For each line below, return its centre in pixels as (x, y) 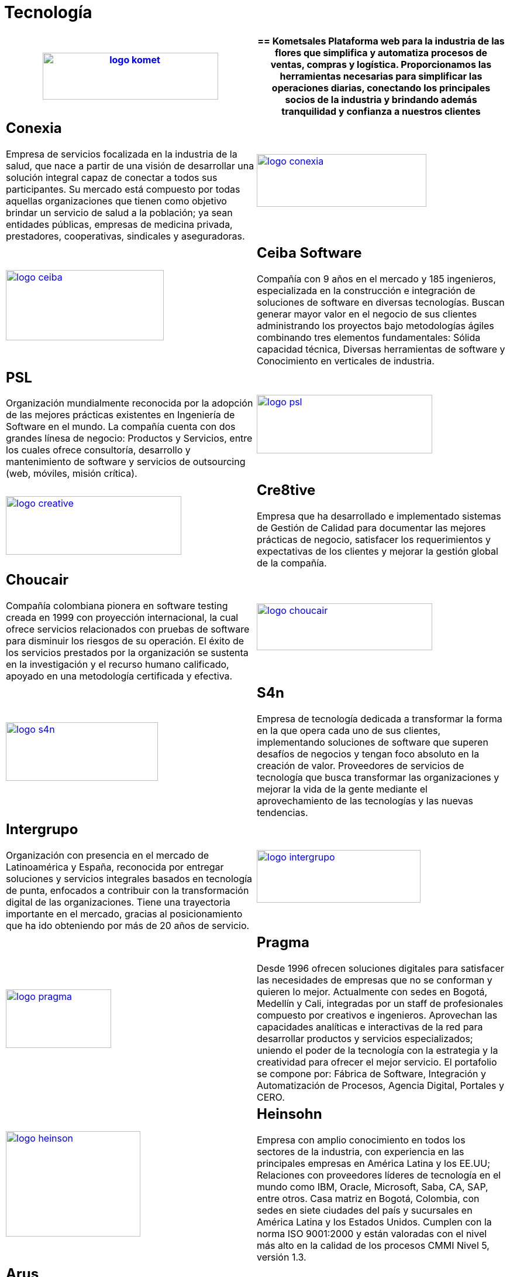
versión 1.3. (282, 1257)
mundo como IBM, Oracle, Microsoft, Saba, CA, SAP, (373, 1186)
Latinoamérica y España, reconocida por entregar (115, 867)
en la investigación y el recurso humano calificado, (118, 665)
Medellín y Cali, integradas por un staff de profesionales (380, 1003)
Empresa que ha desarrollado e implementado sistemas (379, 516)
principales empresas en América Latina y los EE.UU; (373, 1163)
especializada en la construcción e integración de (366, 290)
